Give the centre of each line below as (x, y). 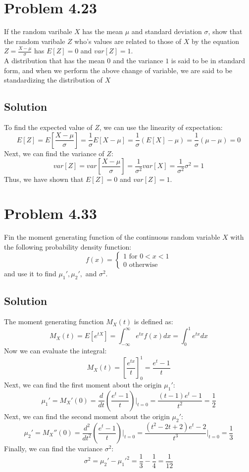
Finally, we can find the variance (53, 449)
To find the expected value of (48, 127)
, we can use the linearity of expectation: (161, 127)
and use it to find (30, 274)
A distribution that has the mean (54, 61)
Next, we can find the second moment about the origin (87, 416)
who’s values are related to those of (128, 41)
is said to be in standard (208, 61)
